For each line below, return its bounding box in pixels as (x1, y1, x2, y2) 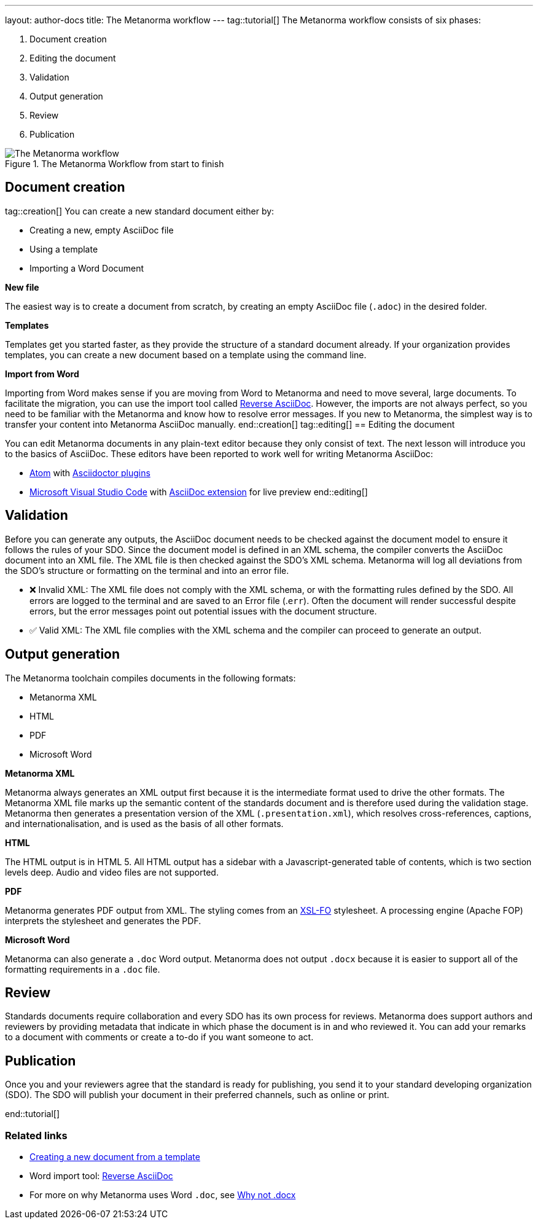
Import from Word (5, 368, 79, 379)
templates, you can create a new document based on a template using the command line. (5, 349, 367, 360)
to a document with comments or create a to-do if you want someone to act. (5, 1032, 314, 1043)
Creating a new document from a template (29, 1151, 200, 1162)
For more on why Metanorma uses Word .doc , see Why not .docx (29, 1189, 296, 1200)
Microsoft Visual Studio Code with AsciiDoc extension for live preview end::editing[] (29, 486, 368, 497)
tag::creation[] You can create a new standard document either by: (5, 205, 275, 216)
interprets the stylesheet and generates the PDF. (5, 915, 201, 926)
